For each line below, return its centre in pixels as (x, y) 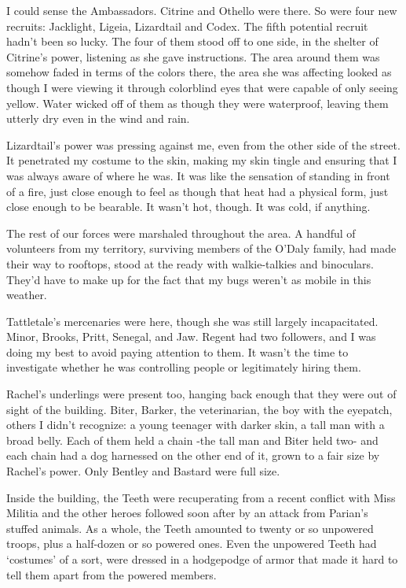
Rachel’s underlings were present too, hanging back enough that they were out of (201, 394)
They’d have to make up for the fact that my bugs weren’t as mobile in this (189, 279)
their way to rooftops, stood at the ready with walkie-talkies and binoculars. (190, 263)
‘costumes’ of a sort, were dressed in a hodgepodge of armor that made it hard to (202, 559)
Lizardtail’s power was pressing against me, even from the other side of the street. (203, 144)
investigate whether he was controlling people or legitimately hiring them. (184, 367)
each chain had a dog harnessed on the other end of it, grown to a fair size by (193, 455)
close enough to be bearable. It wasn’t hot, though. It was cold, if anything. (188, 207)
